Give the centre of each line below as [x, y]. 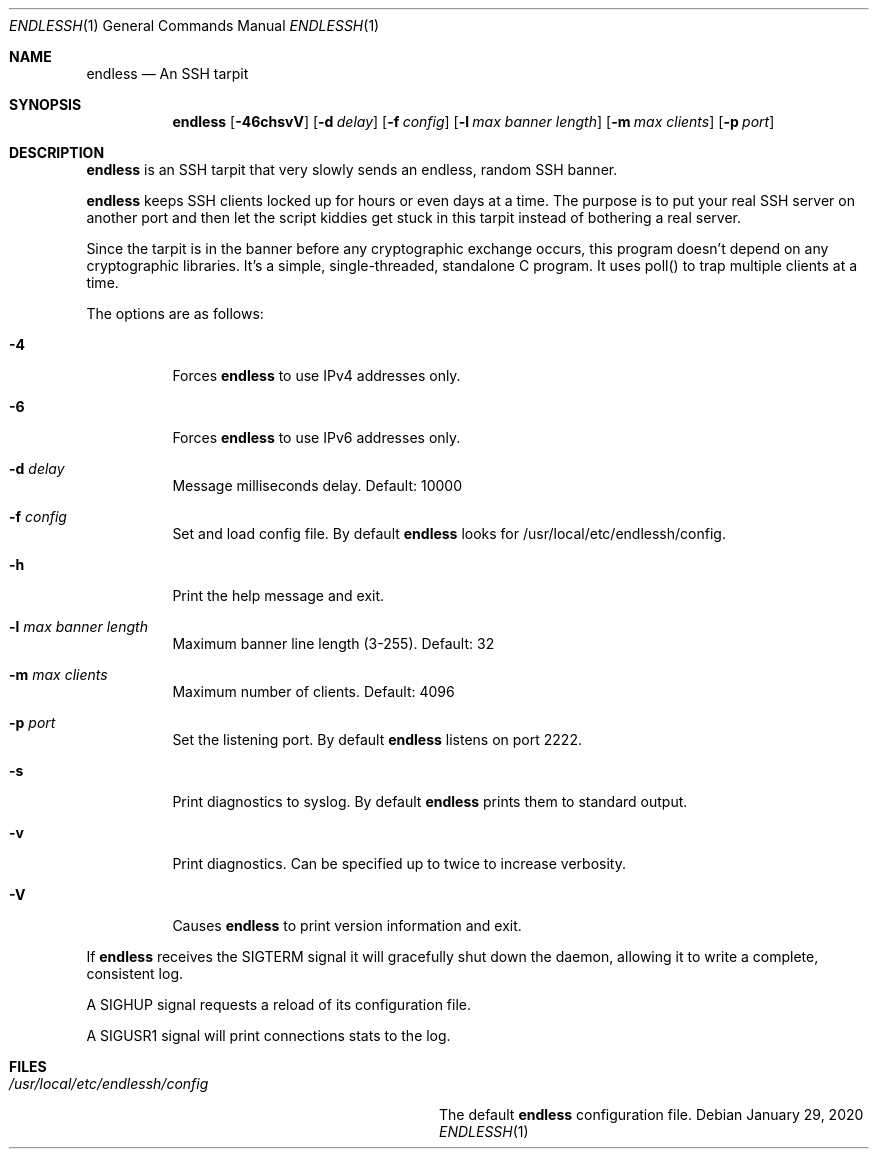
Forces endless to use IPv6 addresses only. [316, 437]
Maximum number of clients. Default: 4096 [313, 691]
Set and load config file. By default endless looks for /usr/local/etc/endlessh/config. [449, 533]
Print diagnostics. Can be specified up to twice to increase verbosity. [399, 863]
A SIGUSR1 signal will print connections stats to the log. [268, 1035]
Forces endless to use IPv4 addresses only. [316, 375]
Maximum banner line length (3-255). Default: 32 [333, 643]
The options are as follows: [175, 313]
